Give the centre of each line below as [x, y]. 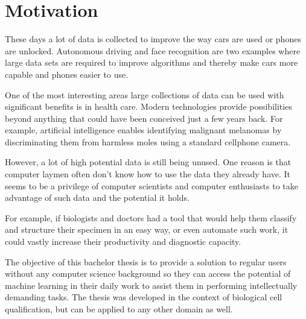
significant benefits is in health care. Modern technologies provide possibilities [148, 106]
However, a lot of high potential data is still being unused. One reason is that [148, 162]
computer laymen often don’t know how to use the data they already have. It [148, 174]
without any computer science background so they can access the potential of [148, 273]
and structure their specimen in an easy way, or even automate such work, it [147, 229]
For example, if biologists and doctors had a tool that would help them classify [151, 217]
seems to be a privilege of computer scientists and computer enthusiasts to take [151, 185]
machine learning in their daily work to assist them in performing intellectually [151, 285]
